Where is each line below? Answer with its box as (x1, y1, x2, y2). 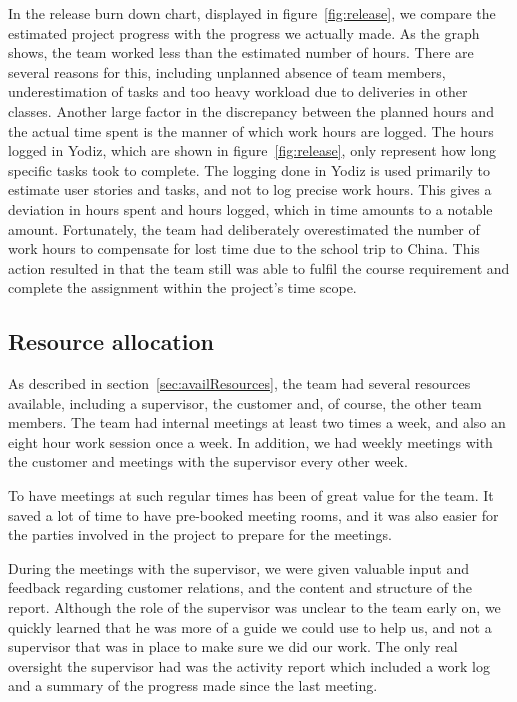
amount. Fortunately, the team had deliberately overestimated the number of (8, 218, 480, 239)
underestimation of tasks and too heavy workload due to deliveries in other (8, 81, 468, 102)
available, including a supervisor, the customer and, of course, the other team (8, 392, 482, 413)
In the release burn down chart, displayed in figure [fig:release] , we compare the (8, 3, 496, 23)
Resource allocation (8, 326, 214, 357)
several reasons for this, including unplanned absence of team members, (8, 61, 446, 82)
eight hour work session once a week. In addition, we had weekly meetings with (8, 431, 493, 452)
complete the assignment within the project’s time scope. (8, 277, 357, 298)
